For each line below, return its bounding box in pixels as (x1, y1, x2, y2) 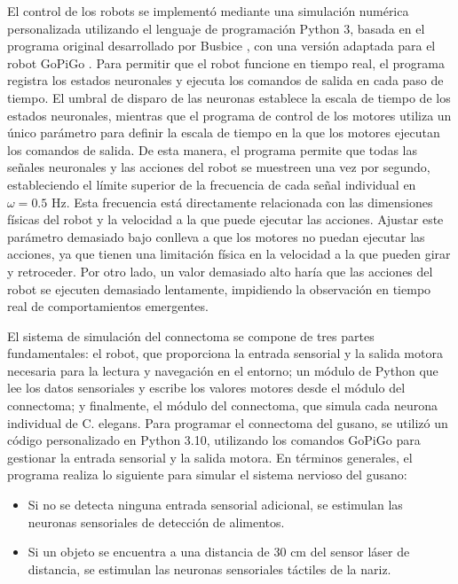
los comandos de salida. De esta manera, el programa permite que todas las (7, 140, 417, 159)
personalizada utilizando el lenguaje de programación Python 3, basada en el (7, 19, 425, 37)
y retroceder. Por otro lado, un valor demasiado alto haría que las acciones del (7, 261, 433, 280)
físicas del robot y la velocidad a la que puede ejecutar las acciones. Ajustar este (7, 210, 444, 229)
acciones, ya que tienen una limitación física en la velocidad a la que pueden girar (7, 245, 451, 263)
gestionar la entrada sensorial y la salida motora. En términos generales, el (7, 448, 413, 466)
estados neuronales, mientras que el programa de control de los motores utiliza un (7, 105, 452, 124)
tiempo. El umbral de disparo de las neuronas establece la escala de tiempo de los (7, 88, 451, 106)
